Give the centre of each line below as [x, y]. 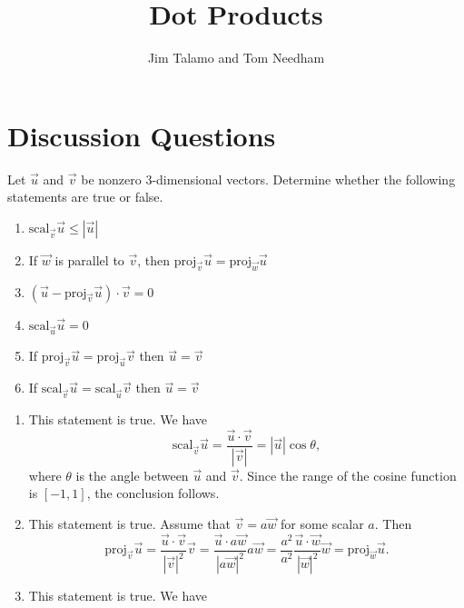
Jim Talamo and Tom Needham [236, 58]
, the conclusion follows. [153, 493]
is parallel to [89, 259]
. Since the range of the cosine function [348, 475]
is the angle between [132, 475]
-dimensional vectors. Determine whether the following [304, 179]
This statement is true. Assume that [129, 523]
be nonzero [111, 179]
